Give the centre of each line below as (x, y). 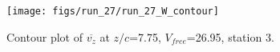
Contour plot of (45, 36)
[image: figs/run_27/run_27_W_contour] (113, 11)
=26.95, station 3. (230, 36)
